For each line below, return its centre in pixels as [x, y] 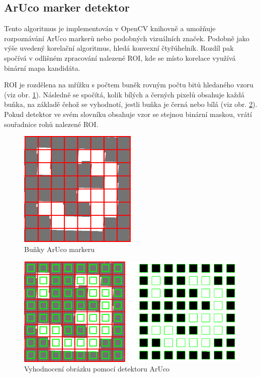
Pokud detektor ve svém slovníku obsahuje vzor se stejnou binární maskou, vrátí [128, 114]
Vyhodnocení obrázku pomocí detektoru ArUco [97, 369]
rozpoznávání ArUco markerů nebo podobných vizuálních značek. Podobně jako [127, 38]
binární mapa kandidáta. [42, 68]
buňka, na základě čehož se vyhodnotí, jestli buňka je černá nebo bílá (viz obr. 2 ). [131, 104]
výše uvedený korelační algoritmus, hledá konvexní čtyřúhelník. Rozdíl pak [119, 48]
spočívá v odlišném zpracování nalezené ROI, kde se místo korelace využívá [120, 57]
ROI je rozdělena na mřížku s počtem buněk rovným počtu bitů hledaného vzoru [129, 85]
